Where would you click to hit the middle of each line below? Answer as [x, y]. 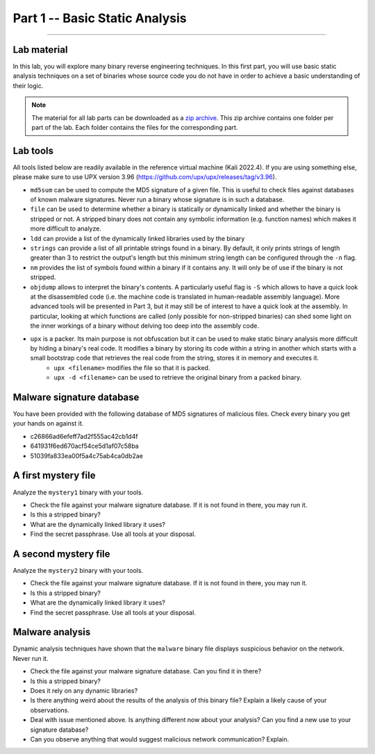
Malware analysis [52, 632]
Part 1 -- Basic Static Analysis [100, 18]
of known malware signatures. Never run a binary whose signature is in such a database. [157, 200]
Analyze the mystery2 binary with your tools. [78, 570]
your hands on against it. [48, 424]
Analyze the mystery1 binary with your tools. [78, 492]
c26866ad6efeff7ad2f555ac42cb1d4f [84, 436]
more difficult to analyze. [66, 228]
